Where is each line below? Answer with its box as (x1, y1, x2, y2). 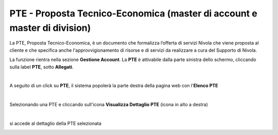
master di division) (9, 22, 91, 33)
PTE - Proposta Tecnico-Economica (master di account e (9, 8, 257, 19)
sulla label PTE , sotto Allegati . (9, 64, 74, 70)
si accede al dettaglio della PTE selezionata (9, 120, 101, 126)
